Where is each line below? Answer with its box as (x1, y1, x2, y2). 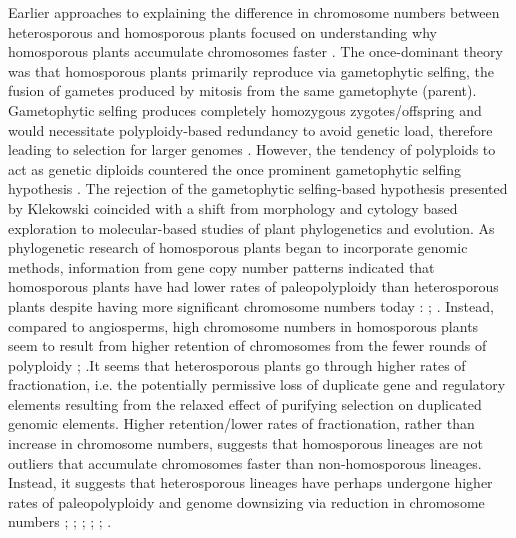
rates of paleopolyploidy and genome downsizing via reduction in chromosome (8, 491, 485, 512)
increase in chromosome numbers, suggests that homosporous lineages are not (8, 433, 483, 454)
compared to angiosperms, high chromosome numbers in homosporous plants (8, 315, 479, 336)
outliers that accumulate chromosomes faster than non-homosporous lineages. (8, 452, 482, 473)
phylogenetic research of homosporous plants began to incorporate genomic (8, 237, 468, 258)
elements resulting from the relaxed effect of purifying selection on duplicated (8, 393, 482, 414)
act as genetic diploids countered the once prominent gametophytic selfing (8, 158, 461, 179)
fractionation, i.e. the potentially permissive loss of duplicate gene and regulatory (8, 374, 506, 395)
